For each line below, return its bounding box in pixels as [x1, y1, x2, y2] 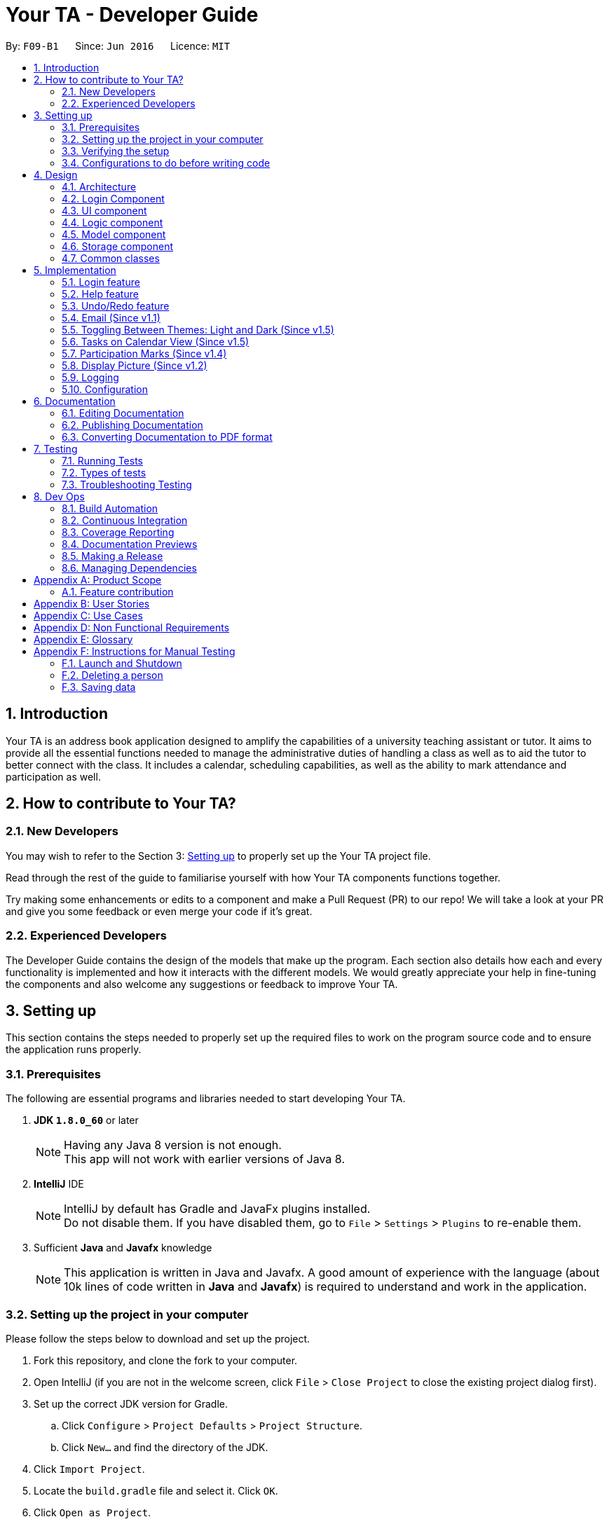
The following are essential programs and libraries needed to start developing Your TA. [6, 1092, 406, 1105]
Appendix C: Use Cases [34, 609, 143, 622]
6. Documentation [34, 394, 116, 407]
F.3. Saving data [62, 680, 136, 693]
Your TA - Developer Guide [6, 3, 259, 27]
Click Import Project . [34, 1462, 145, 1475]
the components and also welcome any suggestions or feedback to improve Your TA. [6, 977, 398, 990]
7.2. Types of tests [62, 466, 146, 479]
